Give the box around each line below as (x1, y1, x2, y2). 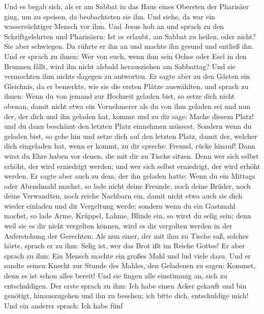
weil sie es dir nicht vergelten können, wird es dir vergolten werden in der (4, 220, 232, 231)
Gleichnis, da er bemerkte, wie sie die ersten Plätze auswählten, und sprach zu (4, 80, 249, 91)
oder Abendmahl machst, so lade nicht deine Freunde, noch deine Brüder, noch (4, 180, 251, 191)
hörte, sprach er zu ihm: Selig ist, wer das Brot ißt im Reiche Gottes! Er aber (4, 240, 245, 251)
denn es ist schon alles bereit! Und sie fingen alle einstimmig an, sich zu (4, 270, 227, 281)
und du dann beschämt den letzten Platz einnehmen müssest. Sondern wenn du (4, 121, 252, 131)
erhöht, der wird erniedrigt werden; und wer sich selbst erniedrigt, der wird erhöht (4, 160, 260, 171)
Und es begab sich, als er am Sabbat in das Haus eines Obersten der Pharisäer (4, 1, 249, 11)
